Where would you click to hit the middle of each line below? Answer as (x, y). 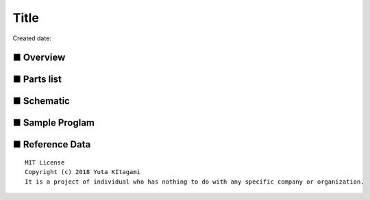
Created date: (32, 38)
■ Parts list (37, 80)
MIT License (45, 163)
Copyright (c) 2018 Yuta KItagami (83, 172)
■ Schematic (41, 101)
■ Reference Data (52, 144)
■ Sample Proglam (54, 123)
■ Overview (39, 58)
